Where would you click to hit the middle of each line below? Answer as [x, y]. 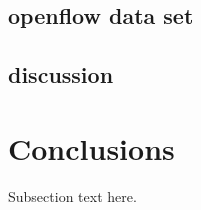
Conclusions [91, 147]
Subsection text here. [72, 195]
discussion [61, 74]
